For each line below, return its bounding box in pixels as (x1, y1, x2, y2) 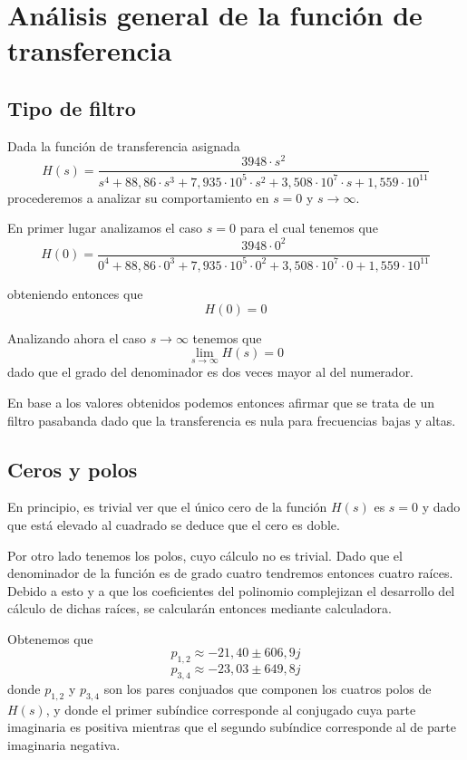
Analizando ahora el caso (7, 328, 146, 347)
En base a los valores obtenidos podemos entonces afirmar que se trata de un (7, 392, 435, 411)
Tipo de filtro (7, 93, 136, 121)
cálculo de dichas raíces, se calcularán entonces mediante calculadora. (7, 599, 392, 618)
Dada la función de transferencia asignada (7, 136, 240, 155)
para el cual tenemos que (239, 218, 378, 237)
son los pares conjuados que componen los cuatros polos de (103, 679, 432, 698)
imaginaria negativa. (7, 736, 121, 755)
